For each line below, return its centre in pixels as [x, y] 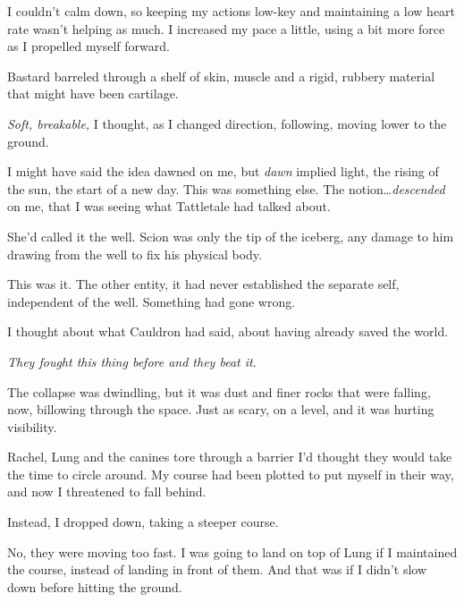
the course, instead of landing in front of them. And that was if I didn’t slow [217, 569]
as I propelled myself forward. [89, 46]
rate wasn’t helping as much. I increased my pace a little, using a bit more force [226, 28]
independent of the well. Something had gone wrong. [152, 301]
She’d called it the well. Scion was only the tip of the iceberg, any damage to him [231, 236]
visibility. [32, 426]
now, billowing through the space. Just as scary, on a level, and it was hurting [221, 409]
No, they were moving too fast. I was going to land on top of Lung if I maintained [232, 551]
